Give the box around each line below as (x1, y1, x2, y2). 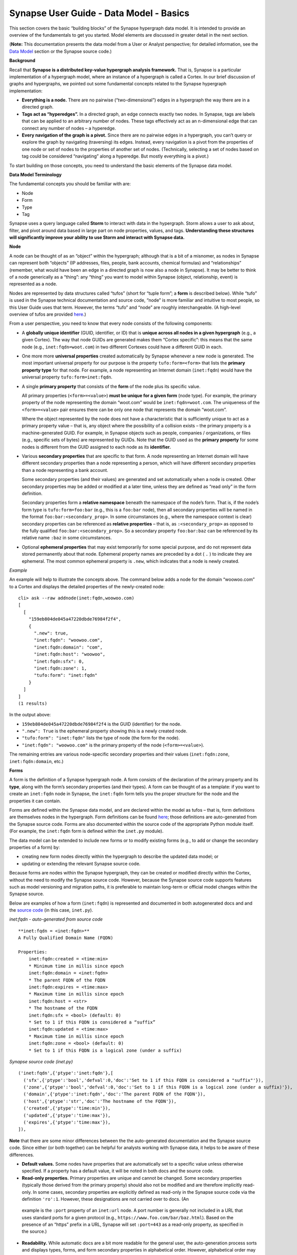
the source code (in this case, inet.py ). (9, 907, 94, 913)
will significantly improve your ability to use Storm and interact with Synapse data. (9, 234, 185, 240)
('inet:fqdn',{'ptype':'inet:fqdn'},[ (18, 1070, 114, 1076)
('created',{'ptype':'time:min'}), (23, 1105, 111, 1111)
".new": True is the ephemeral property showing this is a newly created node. (22, 728, 187, 734)
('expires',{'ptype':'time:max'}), (23, 1119, 111, 1125)
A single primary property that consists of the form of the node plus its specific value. (22, 383, 201, 389)
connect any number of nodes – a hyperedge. (22, 125, 116, 131)
